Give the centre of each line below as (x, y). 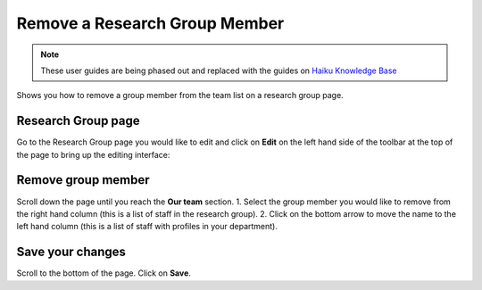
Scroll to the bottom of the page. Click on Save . (104, 273)
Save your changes (71, 252)
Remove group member (83, 180)
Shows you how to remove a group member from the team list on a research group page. (180, 95)
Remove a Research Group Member (150, 23)
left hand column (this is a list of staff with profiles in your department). (147, 227)
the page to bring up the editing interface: (93, 154)
